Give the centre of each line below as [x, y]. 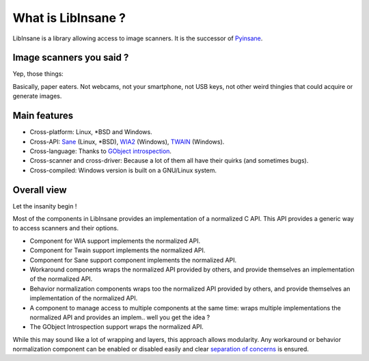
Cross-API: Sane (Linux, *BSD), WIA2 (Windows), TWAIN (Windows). [127, 142]
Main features [43, 116]
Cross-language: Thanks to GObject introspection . [101, 151]
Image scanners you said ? [71, 58]
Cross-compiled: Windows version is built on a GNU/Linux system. [123, 170]
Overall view [40, 190]
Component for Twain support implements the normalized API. [118, 250]
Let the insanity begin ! [45, 206]
